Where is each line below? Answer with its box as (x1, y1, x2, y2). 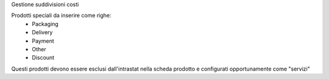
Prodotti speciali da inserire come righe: (11, 12, 112, 19)
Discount (32, 54, 55, 62)
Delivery (32, 29, 53, 36)
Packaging (32, 20, 59, 27)
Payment (32, 37, 54, 45)
